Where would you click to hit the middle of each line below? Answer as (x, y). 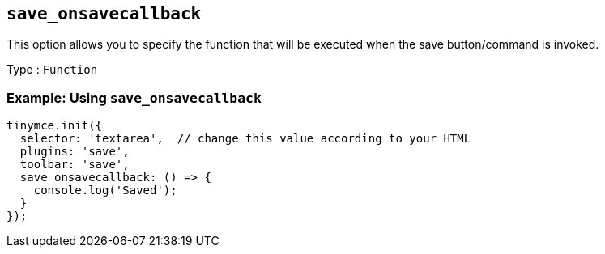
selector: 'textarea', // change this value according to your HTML (245, 139)
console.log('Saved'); (105, 190)
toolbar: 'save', (75, 165)
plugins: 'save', (75, 152)
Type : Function (52, 70)
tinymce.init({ (55, 126)
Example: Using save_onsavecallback (134, 97)
